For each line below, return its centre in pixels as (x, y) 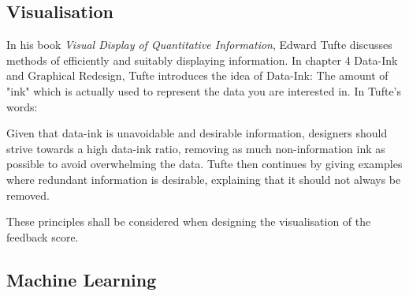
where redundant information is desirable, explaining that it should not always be (204, 179)
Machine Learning (82, 279)
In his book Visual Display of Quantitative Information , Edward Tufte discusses (199, 45)
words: (22, 106)
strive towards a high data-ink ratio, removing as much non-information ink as (196, 148)
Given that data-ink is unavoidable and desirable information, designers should (197, 133)
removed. (28, 195)
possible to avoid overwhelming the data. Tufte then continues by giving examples (204, 164)
